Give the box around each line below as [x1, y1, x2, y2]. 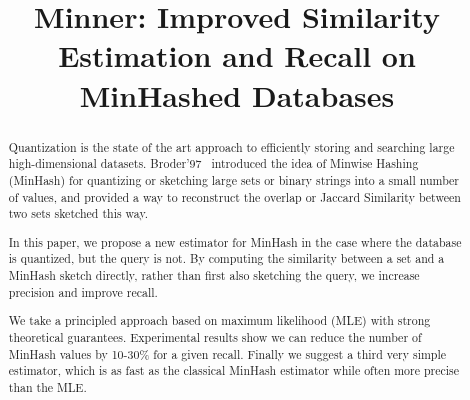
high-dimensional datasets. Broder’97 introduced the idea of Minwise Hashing [8, 155, 419, 172]
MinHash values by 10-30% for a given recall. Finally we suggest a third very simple [8, 345, 447, 362]
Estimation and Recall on [58, 35, 416, 76]
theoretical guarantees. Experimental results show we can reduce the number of [8, 328, 422, 345]
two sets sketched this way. [8, 205, 149, 222]
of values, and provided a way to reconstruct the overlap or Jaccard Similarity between [8, 188, 461, 205]
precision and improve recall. [8, 283, 158, 300]
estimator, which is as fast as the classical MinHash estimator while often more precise [8, 362, 460, 379]
